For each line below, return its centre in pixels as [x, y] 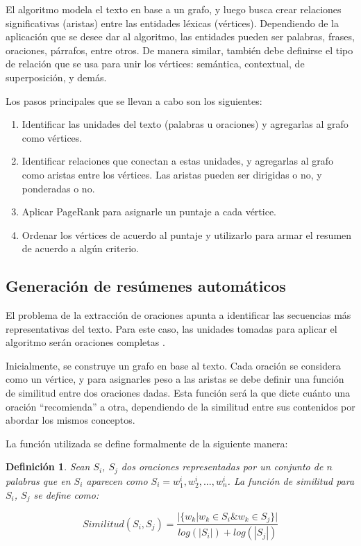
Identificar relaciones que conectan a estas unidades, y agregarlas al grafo [177, 161]
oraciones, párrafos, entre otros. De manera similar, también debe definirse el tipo [179, 50]
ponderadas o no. [58, 188]
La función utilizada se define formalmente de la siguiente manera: [147, 443]
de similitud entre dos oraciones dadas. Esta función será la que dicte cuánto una [178, 393]
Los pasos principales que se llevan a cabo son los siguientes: [134, 100]
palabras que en [38, 480]
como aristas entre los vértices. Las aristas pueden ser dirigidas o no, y [172, 174]
